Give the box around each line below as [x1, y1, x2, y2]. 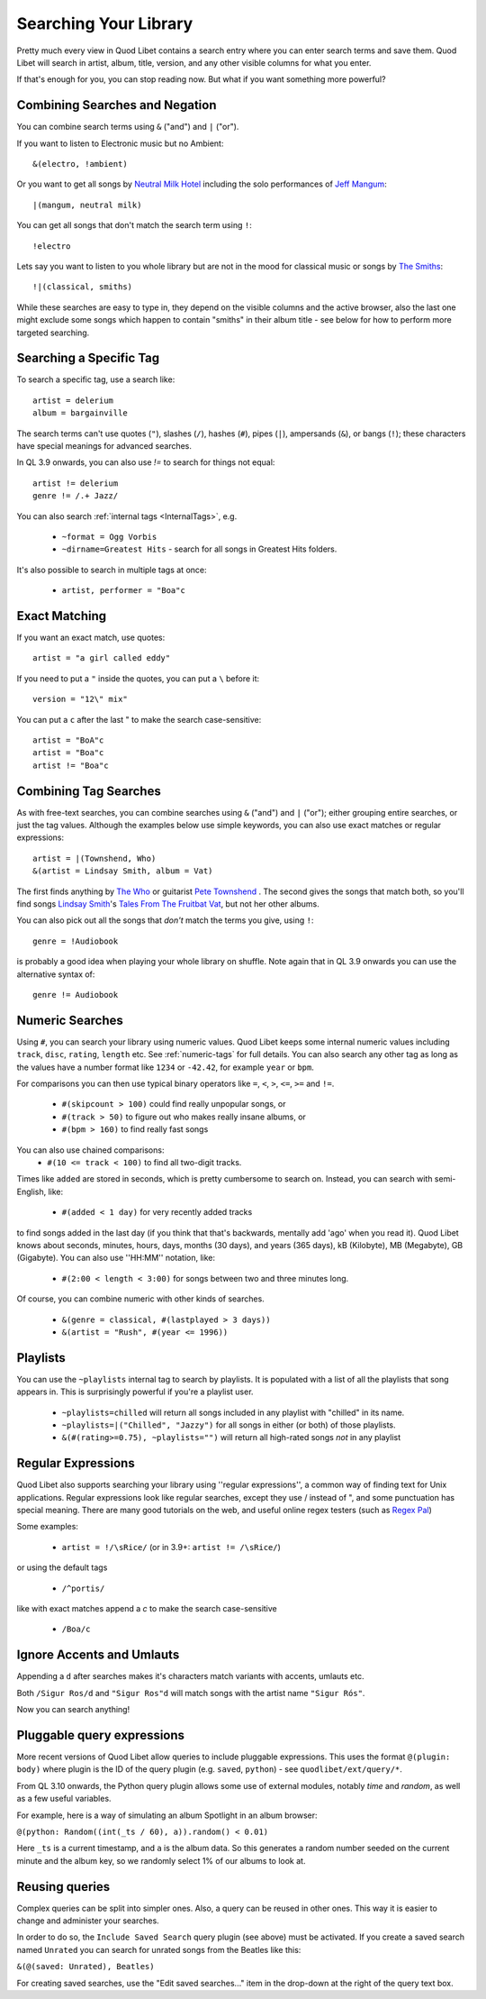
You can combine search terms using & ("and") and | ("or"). [16, 122, 239, 132]
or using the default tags [16, 1562, 108, 1573]
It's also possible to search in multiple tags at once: [16, 564, 207, 575]
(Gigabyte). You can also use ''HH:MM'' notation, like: [16, 1253, 216, 1264]
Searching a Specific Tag [16, 351, 160, 366]
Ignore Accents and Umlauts [16, 1648, 180, 1663]
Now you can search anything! [16, 1704, 130, 1715]
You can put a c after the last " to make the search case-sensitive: [16, 714, 262, 725]
